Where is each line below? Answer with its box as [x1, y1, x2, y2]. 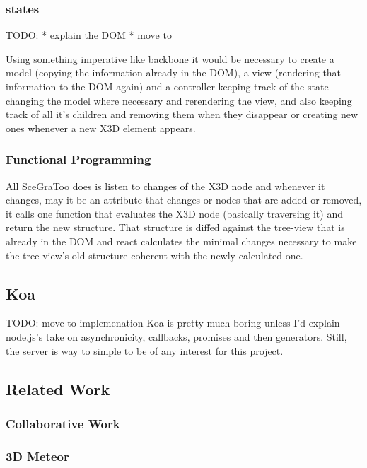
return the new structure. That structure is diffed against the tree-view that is [6, 220, 345, 235]
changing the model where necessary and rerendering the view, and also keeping [6, 93, 352, 107]
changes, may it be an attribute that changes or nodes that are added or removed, [6, 192, 362, 207]
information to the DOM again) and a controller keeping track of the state [6, 79, 329, 93]
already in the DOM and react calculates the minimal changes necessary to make [6, 233, 357, 248]
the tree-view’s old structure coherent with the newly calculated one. [6, 247, 303, 262]
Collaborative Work [6, 414, 120, 432]
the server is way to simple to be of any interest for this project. [6, 343, 284, 358]
